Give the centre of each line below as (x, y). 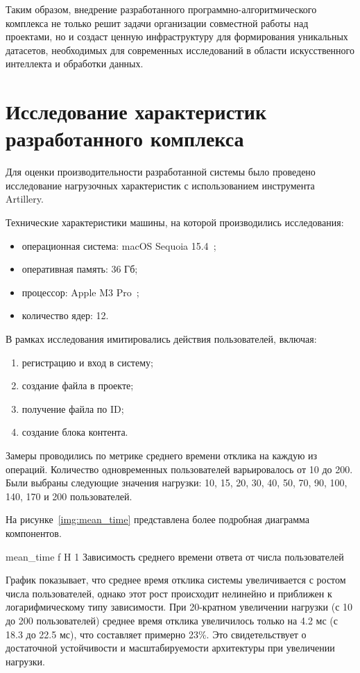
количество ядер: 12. (65, 315)
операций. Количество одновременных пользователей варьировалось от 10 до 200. (179, 469)
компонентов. (34, 533)
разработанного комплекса (125, 138)
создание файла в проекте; (78, 385)
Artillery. (25, 199)
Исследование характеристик (136, 111)
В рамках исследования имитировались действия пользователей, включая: (161, 339)
